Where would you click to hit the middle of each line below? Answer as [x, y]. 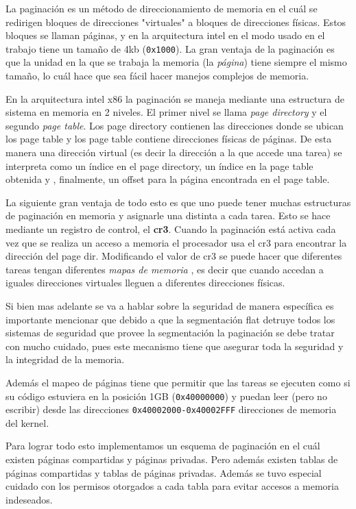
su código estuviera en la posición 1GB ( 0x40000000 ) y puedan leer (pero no [166, 396]
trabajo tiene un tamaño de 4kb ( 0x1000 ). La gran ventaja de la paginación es [170, 48]
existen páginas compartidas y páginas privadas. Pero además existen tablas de [172, 459]
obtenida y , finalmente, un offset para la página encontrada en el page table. [168, 179]
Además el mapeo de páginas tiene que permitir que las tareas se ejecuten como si [178, 382]
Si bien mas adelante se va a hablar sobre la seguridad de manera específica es [170, 305]
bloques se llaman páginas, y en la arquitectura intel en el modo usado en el [165, 35]
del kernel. [27, 422]
